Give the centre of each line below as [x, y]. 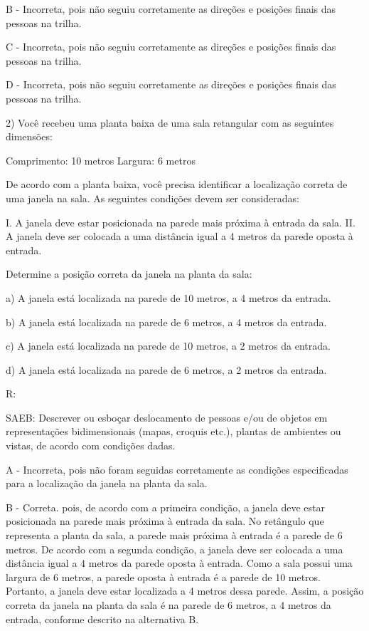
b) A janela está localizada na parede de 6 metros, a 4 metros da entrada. [166, 322]
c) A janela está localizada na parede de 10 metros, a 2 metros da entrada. [168, 346]
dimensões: [29, 136]
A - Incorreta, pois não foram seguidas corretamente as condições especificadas [177, 469]
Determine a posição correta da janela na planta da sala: [129, 274]
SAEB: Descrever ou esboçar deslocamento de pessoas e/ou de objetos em [167, 417]
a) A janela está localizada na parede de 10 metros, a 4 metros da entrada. [169, 297]
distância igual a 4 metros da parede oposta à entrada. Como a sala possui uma [179, 563]
